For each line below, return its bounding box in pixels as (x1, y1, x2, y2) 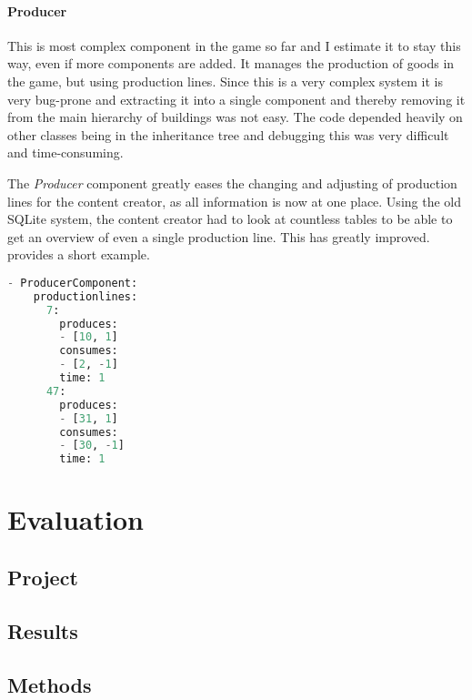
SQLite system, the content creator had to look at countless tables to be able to (7, 209, 453, 228)
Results (7, 616, 78, 644)
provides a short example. (7, 245, 150, 264)
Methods (7, 670, 92, 698)
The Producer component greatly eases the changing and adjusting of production (7, 173, 457, 192)
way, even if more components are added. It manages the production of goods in (7, 54, 455, 73)
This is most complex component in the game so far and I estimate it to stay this (7, 36, 461, 55)
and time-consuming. (7, 143, 124, 162)
